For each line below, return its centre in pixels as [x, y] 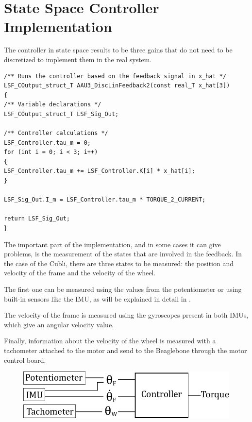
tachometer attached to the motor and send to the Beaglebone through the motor [126, 350]
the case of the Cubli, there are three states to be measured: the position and [119, 263]
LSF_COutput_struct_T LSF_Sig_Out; [61, 114]
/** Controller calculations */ [56, 133]
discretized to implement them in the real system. [78, 59]
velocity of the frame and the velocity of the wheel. [80, 273]
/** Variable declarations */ [53, 105]
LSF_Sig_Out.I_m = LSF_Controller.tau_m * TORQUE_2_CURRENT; [105, 200]
